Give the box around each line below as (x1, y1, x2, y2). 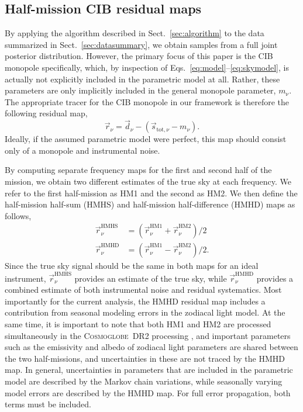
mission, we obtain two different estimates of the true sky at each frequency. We (5, 175, 292, 187)
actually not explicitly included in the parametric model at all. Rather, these (5, 72, 280, 85)
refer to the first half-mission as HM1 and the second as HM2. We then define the (5, 186, 298, 199)
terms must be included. (5, 398, 91, 410)
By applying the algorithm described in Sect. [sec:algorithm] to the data (5, 27, 264, 39)
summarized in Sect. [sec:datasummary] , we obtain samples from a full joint (5, 38, 278, 50)
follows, (5, 209, 32, 221)
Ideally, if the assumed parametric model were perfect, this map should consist (5, 133, 287, 145)
